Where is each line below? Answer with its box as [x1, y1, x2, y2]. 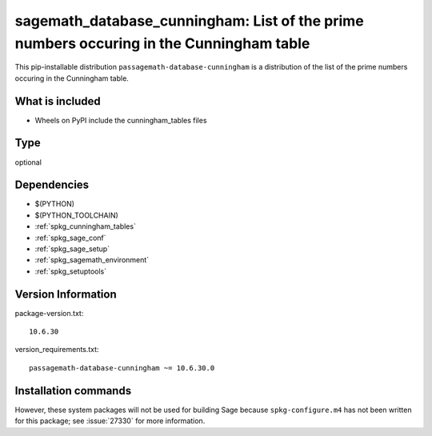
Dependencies [14, 178, 90, 192]
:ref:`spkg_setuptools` [34, 266, 107, 276]
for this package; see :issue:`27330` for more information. [14, 416, 206, 426]
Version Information [14, 287, 117, 301]
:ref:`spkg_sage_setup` [34, 244, 110, 254]
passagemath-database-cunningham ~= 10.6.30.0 [29, 363, 215, 372]
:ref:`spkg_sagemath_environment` [34, 255, 150, 265]
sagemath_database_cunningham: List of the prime [14, 12, 364, 30]
